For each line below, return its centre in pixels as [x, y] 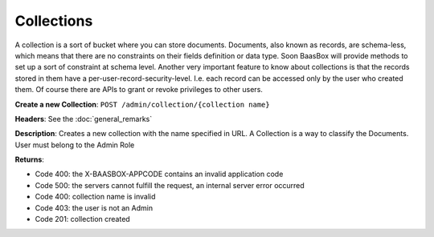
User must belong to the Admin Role [75, 145]
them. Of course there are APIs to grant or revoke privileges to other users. [139, 90]
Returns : [29, 159]
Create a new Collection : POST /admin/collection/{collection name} [142, 104]
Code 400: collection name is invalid [95, 197]
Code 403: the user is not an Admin [94, 207]
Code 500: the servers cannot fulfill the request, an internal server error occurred [170, 185]
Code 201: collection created [82, 219]
